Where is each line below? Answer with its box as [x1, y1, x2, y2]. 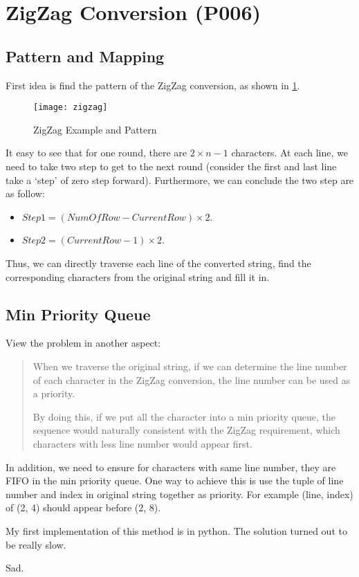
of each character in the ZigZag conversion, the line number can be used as [33, 372, 351, 387]
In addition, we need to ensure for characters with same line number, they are [6, 459, 336, 474]
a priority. [33, 386, 75, 401]
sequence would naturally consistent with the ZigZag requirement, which [33, 423, 340, 437]
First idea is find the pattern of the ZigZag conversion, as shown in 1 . [6, 77, 300, 92]
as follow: [6, 186, 45, 201]
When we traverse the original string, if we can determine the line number [33, 358, 347, 373]
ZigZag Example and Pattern [33, 122, 157, 136]
